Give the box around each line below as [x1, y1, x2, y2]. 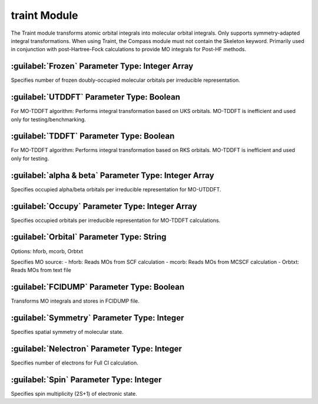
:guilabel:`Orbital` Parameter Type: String [11, 232, 167, 242]
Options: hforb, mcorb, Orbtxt [11, 247, 84, 254]
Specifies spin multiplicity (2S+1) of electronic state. [11, 390, 138, 397]
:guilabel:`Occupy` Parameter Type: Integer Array [11, 201, 197, 211]
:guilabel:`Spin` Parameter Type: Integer [11, 375, 162, 385]
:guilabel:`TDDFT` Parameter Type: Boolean [11, 131, 175, 141]
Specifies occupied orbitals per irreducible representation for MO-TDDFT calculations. [11, 217, 221, 224]
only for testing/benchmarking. [11, 115, 87, 123]
